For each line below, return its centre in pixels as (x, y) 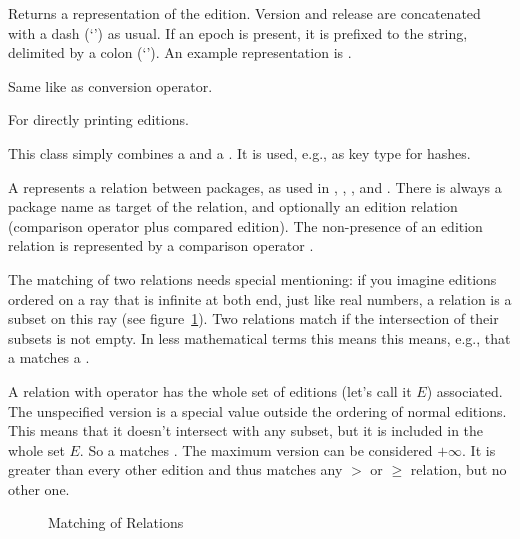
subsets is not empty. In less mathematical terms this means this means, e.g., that (259, 337)
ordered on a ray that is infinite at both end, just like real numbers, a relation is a (260, 298)
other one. (39, 488)
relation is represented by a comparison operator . (161, 245)
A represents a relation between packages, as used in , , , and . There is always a (255, 186)
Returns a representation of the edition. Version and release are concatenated (244, 13)
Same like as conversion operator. (110, 85)
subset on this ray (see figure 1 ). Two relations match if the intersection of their (253, 318)
